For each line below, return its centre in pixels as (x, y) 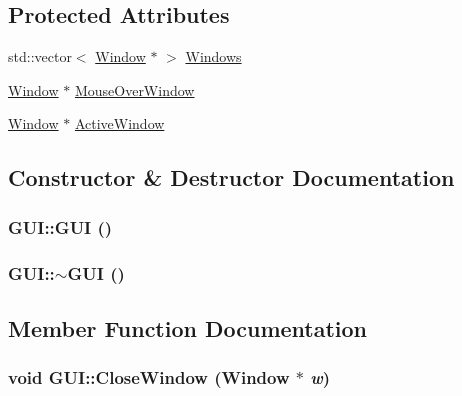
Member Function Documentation (188, 327)
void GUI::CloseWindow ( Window (149, 377)
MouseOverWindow (134, 89)
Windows (213, 56)
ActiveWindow (119, 123)
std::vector (40, 56)
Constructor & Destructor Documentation (231, 177)
